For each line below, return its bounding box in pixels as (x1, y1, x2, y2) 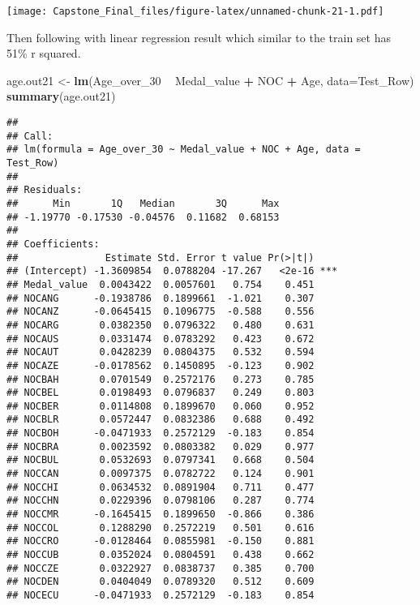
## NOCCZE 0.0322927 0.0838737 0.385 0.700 (6, 562, 315, 574)
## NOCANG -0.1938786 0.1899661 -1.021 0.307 (6, 292, 315, 304)
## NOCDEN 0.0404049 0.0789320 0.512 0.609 (6, 576, 315, 588)
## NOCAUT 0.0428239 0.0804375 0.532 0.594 (6, 346, 315, 358)
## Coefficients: (6, 238, 100, 250)
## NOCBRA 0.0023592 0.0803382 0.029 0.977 (6, 440, 315, 453)
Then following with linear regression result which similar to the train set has (6, 28, 391, 45)
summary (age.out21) (6, 88, 116, 105)
